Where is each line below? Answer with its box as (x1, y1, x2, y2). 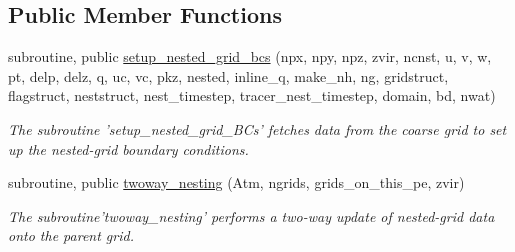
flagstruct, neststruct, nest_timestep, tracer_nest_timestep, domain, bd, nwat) (8, 85, 496, 106)
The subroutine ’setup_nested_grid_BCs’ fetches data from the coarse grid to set (8, 118, 507, 139)
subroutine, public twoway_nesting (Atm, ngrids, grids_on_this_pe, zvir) (8, 172, 465, 193)
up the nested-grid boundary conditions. (8, 138, 249, 159)
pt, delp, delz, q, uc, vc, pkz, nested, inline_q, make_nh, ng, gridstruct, (8, 65, 449, 86)
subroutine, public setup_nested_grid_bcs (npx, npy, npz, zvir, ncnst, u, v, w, (8, 46, 492, 67)
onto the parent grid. (8, 225, 134, 246)
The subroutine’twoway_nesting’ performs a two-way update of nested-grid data (8, 205, 495, 226)
